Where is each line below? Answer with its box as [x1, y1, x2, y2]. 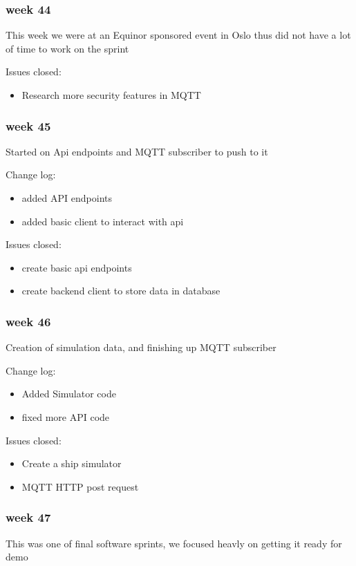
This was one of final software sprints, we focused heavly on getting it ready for [6, 536, 342, 550]
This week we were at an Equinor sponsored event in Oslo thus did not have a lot [6, 28, 351, 42]
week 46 [6, 312, 51, 330]
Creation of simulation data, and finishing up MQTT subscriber [6, 340, 277, 355]
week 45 [6, 117, 51, 134]
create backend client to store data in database [21, 283, 221, 298]
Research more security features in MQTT [21, 88, 201, 102]
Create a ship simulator [21, 456, 122, 471]
